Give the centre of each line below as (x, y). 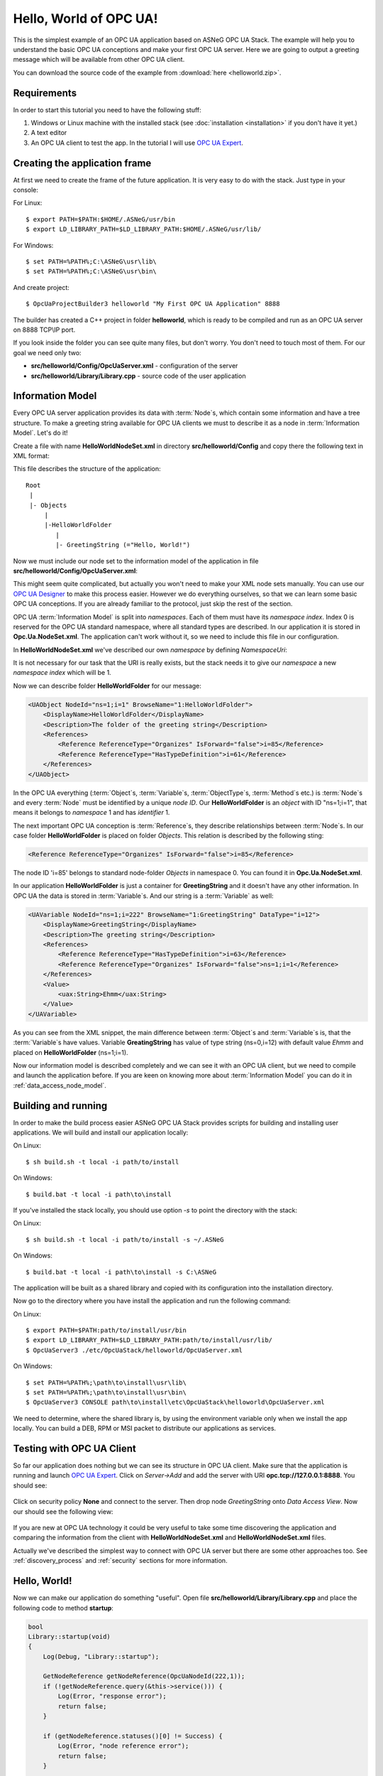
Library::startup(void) (70, 1636)
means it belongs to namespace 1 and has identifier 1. (91, 813)
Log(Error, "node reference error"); (123, 1746)
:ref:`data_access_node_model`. (60, 1085)
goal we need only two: (47, 352)
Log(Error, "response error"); (112, 1696)
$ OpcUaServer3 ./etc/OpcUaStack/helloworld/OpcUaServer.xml (134, 1350)
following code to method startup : (63, 1608)
